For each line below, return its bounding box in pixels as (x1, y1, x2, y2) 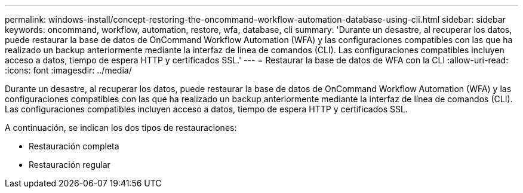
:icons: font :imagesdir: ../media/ (5, 65, 132, 75)
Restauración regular (29, 160, 110, 170)
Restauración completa (29, 141, 119, 151)
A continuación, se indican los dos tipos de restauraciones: (5, 122, 237, 133)
